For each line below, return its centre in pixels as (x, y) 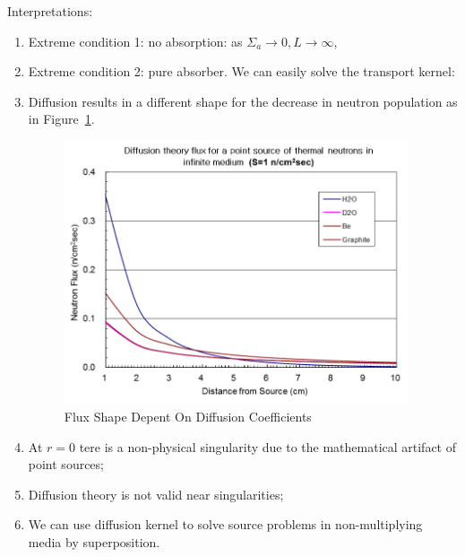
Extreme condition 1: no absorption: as (135, 41)
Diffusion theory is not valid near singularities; (156, 494)
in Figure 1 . (61, 119)
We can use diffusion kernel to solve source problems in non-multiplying (225, 524)
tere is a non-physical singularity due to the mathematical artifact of (268, 446)
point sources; (66, 464)
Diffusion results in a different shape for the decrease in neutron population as (243, 101)
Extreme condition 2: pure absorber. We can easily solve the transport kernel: (241, 71)
